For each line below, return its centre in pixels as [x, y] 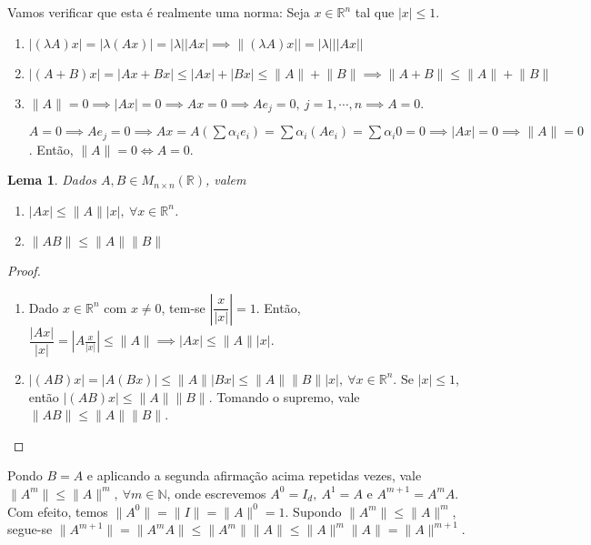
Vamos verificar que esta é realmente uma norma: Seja [159, 12]
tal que [375, 12]
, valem [226, 180]
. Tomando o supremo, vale [284, 396]
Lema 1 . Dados [52, 180]
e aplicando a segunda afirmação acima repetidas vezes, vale [254, 475]
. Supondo [313, 511]
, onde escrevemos [216, 493]
